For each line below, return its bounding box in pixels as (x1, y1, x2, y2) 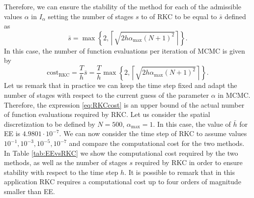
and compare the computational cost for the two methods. (69, 138, 245, 148)
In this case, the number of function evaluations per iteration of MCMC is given (4, 45, 245, 56)
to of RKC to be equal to (141, 11, 217, 21)
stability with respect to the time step (4, 167, 118, 177)
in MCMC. (218, 90, 251, 100)
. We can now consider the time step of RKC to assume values (59, 128, 247, 139)
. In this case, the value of (153, 118, 231, 129)
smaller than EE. (4, 186, 55, 196)
